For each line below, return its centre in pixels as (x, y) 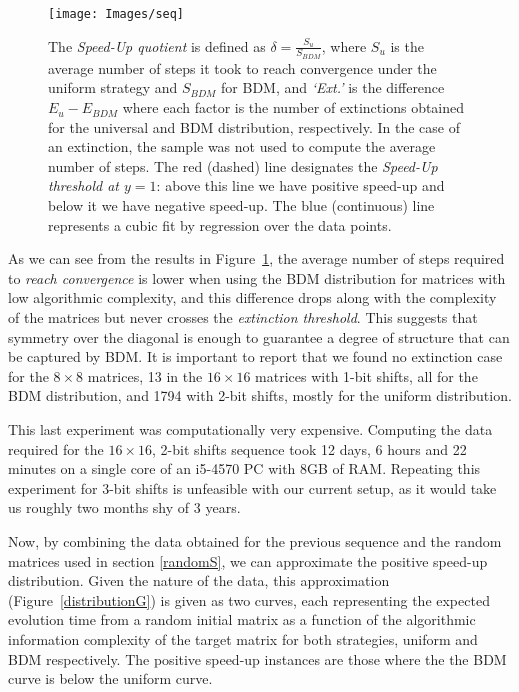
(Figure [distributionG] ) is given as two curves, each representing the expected (249, 599)
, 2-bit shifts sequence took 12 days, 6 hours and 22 (309, 448)
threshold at (84, 185)
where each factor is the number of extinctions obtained (293, 107)
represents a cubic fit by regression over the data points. (220, 224)
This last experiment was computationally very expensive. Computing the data (250, 428)
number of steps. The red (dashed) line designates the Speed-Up (243, 165)
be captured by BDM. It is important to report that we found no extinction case (255, 356)
